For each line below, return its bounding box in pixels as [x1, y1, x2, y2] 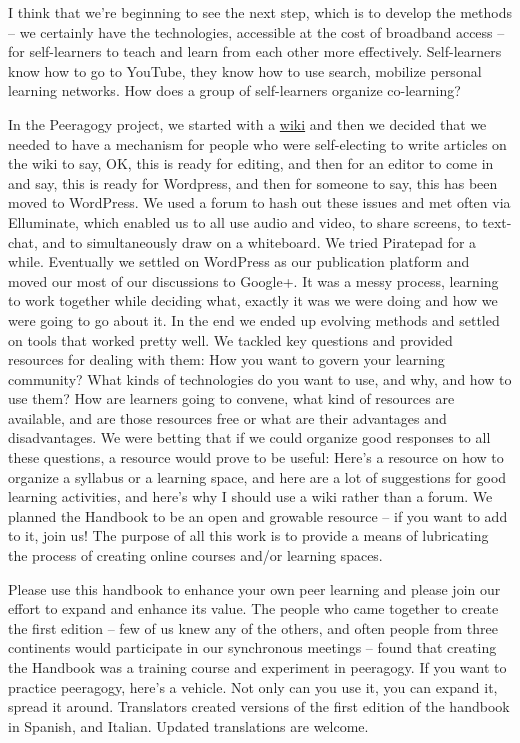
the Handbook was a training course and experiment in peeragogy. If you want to [8, 657, 507, 677]
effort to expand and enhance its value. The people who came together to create [8, 598, 499, 619]
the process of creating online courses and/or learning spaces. [8, 545, 383, 566]
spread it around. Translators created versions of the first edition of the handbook [8, 696, 510, 717]
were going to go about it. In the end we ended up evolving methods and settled [8, 309, 500, 330]
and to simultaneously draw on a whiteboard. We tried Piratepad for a [42, 231, 477, 252]
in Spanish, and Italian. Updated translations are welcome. [8, 715, 369, 736]
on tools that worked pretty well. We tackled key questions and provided [8, 329, 453, 350]
